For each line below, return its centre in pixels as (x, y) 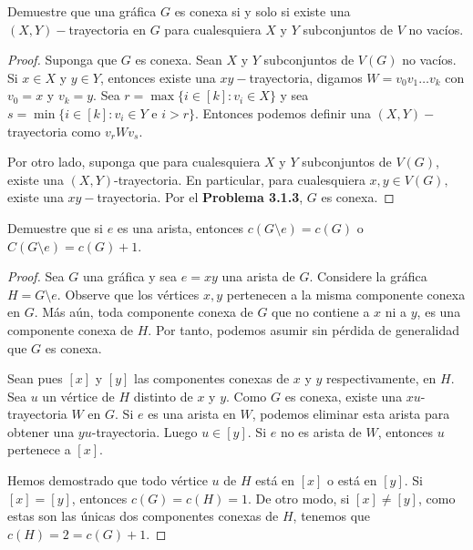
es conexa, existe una (344, 396)
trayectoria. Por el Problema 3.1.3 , (200, 197)
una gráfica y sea (130, 276)
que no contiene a (321, 312)
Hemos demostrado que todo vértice (108, 480)
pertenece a (39, 449)
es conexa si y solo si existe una (262, 11)
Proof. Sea (36, 276)
